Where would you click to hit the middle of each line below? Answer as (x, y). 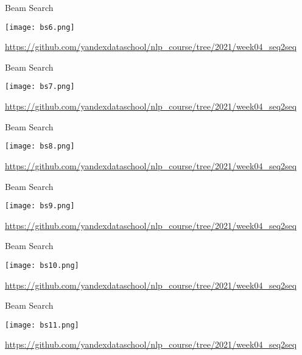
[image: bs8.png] (40, 146)
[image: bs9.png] (40, 206)
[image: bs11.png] (42, 325)
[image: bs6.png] (40, 27)
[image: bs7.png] (40, 87)
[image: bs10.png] (42, 265)
